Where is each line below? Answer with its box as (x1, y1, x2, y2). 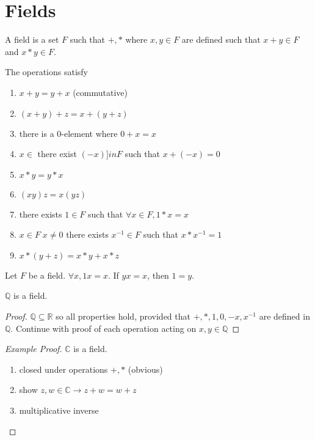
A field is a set (5, 33, 59, 46)
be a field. (28, 268, 66, 281)
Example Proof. (5, 342, 62, 355)
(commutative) (73, 86, 128, 98)
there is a (19, 127, 54, 139)
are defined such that (181, 33, 261, 46)
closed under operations (19, 362, 108, 375)
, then (147, 268, 169, 281)
